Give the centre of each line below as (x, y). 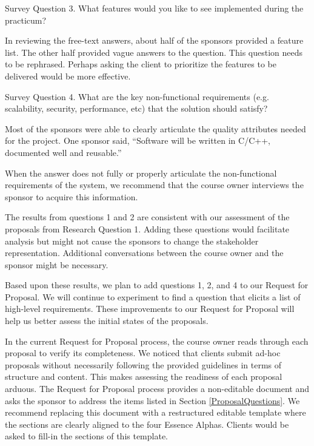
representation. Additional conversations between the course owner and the (144, 253)
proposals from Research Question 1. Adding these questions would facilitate (147, 228)
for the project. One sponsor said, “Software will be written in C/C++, (138, 140)
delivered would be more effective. (68, 76)
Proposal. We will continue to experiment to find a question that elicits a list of (153, 296)
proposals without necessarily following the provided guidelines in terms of (143, 364)
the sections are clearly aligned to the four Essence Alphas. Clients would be (147, 424)
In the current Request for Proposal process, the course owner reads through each (157, 341)
